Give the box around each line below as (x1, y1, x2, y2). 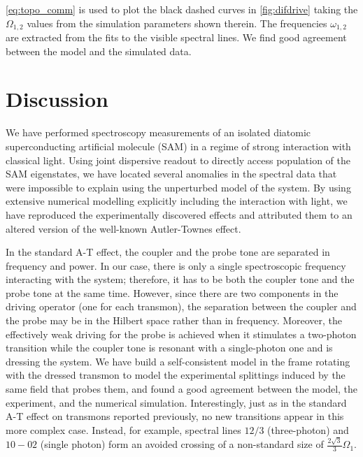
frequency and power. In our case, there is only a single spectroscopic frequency (6, 258, 346, 273)
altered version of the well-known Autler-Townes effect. (6, 221, 241, 235)
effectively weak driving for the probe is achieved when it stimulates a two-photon (6, 326, 357, 341)
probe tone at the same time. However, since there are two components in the (6, 285, 339, 300)
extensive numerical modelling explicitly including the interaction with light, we (6, 194, 348, 208)
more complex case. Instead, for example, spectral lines (6, 422, 241, 437)
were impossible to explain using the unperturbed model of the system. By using (6, 180, 351, 194)
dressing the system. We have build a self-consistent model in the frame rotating (6, 354, 350, 368)
